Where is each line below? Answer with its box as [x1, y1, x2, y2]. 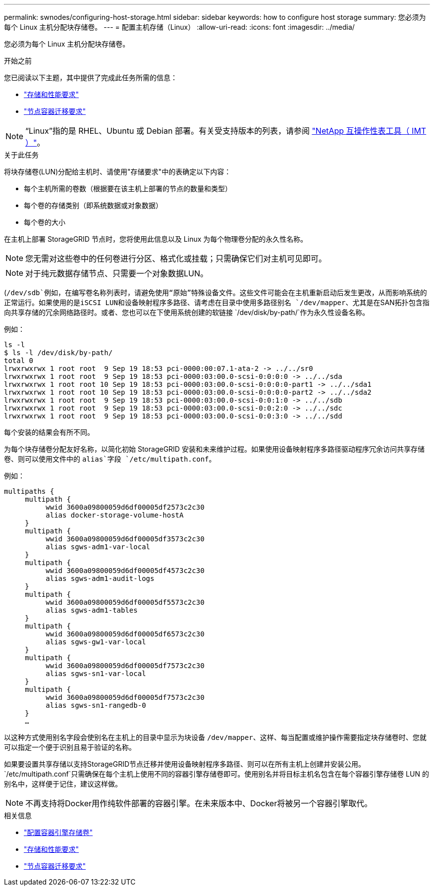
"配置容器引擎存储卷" [24, 828, 93, 837]
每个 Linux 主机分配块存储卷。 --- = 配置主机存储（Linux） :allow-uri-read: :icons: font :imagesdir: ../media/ [4, 23, 355, 31]
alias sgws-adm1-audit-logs [46, 575, 155, 582]
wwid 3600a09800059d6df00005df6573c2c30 [46, 630, 205, 638]
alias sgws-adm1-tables [46, 606, 138, 614]
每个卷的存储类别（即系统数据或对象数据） [24, 201, 163, 209]
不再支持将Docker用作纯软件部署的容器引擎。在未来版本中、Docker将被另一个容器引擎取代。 [25, 798, 373, 808]
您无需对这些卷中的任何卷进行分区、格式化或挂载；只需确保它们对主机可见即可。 [25, 254, 327, 263]
